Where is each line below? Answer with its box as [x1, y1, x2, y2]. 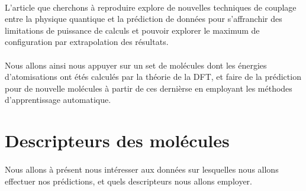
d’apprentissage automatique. [5, 93, 111, 106]
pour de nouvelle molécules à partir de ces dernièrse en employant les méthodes [5, 82, 292, 94]
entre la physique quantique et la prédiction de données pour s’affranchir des [5, 12, 282, 25]
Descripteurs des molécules [5, 128, 230, 153]
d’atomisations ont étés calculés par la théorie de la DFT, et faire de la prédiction [5, 70, 301, 83]
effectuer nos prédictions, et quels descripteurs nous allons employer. [5, 174, 252, 187]
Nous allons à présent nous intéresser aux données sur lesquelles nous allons [5, 163, 279, 175]
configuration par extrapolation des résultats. [5, 35, 169, 48]
